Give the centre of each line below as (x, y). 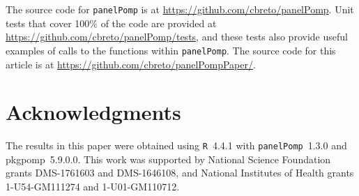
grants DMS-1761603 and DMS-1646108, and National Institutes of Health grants (180, 173)
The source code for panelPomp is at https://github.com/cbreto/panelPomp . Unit (180, 9)
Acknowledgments (93, 112)
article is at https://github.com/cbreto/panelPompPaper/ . (131, 64)
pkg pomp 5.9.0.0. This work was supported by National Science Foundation (168, 159)
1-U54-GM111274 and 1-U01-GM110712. (93, 187)
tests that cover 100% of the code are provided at (111, 23)
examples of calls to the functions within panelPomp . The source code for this (171, 50)
